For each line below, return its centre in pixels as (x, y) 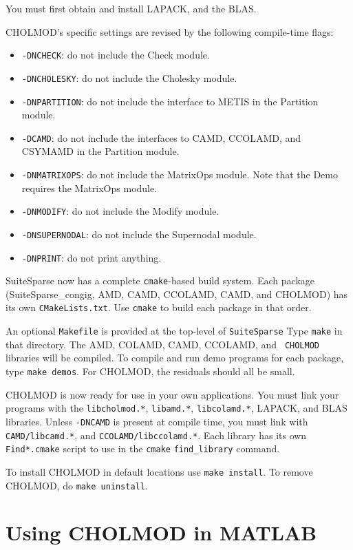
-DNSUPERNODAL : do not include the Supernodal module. (139, 234)
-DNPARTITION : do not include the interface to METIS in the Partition (170, 101)
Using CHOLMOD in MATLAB (161, 532)
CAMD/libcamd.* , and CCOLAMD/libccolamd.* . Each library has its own (156, 435)
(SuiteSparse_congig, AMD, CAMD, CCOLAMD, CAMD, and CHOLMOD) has (177, 294)
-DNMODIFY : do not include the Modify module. (120, 211)
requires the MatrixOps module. (89, 188)
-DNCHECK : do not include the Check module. (116, 55)
